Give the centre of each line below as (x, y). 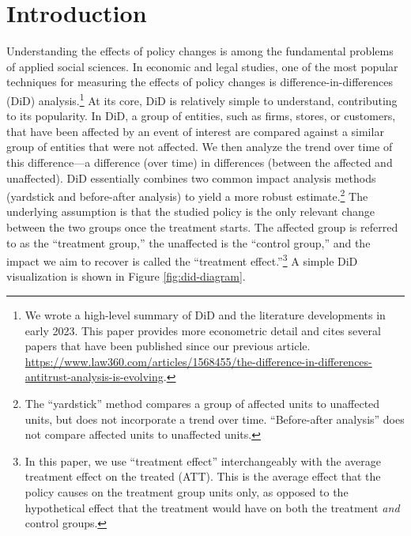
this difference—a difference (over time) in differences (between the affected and (200, 162)
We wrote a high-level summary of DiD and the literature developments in (205, 315)
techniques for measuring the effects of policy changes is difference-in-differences (200, 82)
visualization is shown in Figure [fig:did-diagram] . (126, 276)
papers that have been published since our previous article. (168, 346)
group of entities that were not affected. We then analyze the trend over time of (200, 147)
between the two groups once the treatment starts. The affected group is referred (202, 226)
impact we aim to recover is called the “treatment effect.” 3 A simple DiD (182, 260)
